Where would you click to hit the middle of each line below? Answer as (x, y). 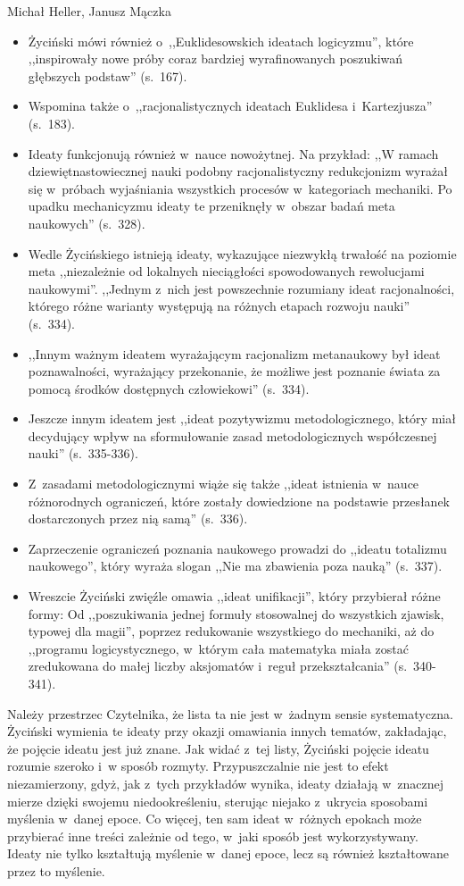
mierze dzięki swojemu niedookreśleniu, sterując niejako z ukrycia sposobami (218, 801)
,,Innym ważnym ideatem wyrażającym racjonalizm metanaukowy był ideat (234, 353)
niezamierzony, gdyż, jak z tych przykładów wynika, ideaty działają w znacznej (225, 783)
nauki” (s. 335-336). (83, 453)
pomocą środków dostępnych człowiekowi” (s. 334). (169, 388)
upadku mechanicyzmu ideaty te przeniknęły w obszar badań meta (211, 206)
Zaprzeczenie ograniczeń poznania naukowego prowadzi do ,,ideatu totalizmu (237, 548)
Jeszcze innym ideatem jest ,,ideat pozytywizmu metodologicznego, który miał (242, 418)
